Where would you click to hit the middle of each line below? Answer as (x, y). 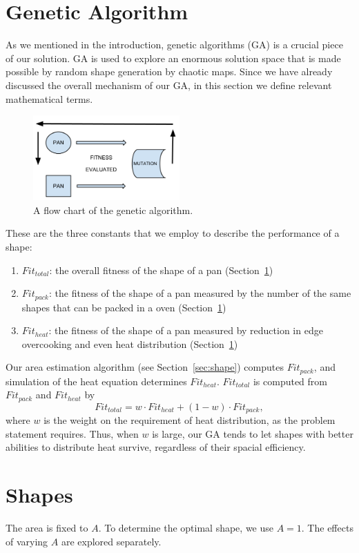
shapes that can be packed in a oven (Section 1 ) (124, 307)
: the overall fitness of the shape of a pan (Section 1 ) (161, 270)
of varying (27, 541)
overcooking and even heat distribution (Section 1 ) (130, 343)
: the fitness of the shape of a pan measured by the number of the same (200, 293)
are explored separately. (111, 541)
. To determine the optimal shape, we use (186, 528)
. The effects (327, 528)
